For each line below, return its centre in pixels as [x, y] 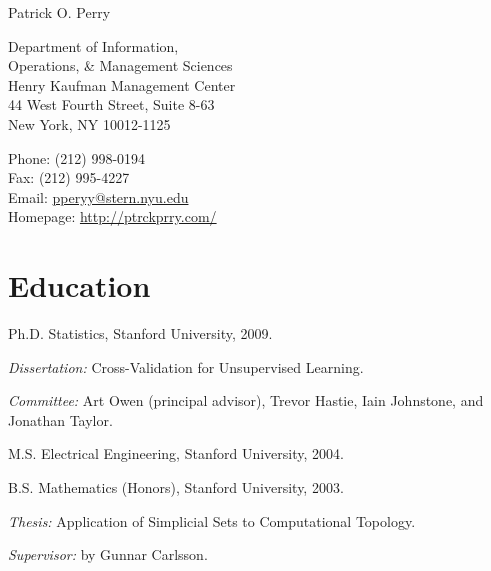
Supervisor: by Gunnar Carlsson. [108, 554]
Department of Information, [93, 45]
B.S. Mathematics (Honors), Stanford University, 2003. [176, 487]
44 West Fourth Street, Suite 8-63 [111, 104]
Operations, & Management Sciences [120, 65]
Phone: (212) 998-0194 [77, 157]
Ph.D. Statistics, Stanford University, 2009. [140, 333]
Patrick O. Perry [59, 12]
